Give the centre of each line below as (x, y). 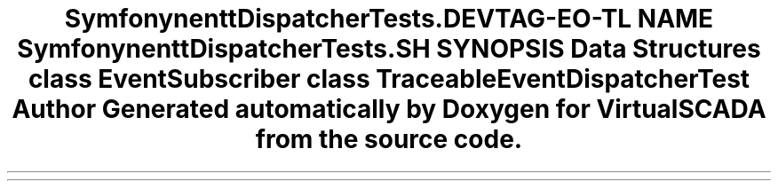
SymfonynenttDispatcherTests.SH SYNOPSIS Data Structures (389, 49)
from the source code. (389, 139)
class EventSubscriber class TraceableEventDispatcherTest (389, 79)
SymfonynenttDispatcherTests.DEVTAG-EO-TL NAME (389, 19)
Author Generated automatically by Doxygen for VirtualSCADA (389, 109)
